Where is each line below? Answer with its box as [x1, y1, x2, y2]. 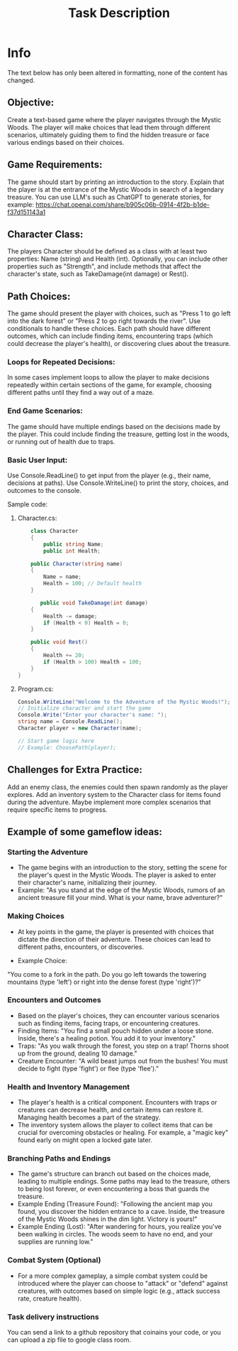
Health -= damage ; [43, 612, 98, 619]
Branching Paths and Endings [7, 1154, 111, 1163]
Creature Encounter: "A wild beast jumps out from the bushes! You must [17, 1056, 228, 1065]
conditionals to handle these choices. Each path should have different [7, 325, 211, 333]
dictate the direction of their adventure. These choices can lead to [17, 935, 211, 943]
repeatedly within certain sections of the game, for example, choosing [7, 381, 212, 389]
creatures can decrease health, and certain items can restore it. [17, 1106, 203, 1114]
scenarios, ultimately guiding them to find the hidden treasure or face [7, 130, 210, 139]
